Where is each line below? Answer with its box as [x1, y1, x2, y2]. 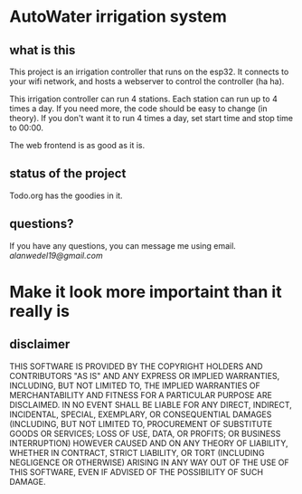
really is [9, 300, 71, 321]
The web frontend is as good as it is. [9, 140, 146, 150]
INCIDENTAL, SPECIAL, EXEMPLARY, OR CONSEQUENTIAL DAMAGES [9, 409, 272, 420]
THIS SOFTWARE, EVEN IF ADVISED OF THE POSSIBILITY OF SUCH [9, 466, 264, 477]
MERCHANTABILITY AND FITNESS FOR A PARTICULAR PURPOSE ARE [9, 389, 273, 400]
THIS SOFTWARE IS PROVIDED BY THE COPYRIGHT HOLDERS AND [9, 360, 264, 372]
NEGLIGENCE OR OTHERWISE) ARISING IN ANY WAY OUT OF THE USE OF [9, 457, 289, 468]
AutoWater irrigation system [9, 6, 228, 27]
